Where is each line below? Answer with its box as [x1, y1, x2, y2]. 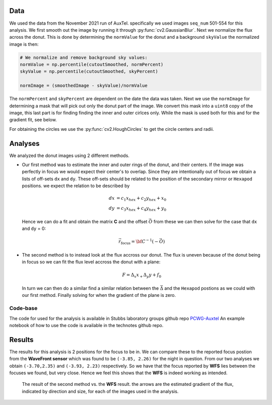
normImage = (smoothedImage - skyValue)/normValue [20, 83, 148, 89]
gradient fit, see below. [9, 117, 57, 123]
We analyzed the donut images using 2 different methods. [9, 152, 129, 158]
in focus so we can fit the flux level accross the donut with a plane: [22, 259, 161, 265]
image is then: [9, 41, 39, 47]
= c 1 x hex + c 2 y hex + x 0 [116, 195, 166, 202]
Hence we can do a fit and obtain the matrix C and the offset [22, 218, 148, 224]
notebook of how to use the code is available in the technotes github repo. [9, 322, 164, 328]
